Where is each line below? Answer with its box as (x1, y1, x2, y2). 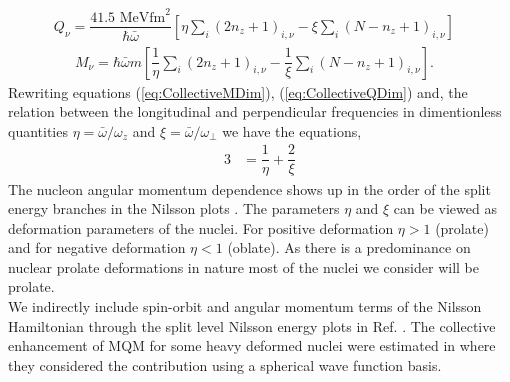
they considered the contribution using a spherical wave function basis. (8, 354, 442, 375)
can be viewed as (393, 198, 497, 219)
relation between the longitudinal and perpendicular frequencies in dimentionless (8, 101, 502, 122)
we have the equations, (222, 120, 362, 141)
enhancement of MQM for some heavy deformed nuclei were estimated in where (8, 335, 496, 356)
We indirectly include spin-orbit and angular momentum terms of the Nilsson (8, 296, 482, 317)
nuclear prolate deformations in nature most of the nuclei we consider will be (8, 256, 479, 277)
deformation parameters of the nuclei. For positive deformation (8, 217, 394, 238)
